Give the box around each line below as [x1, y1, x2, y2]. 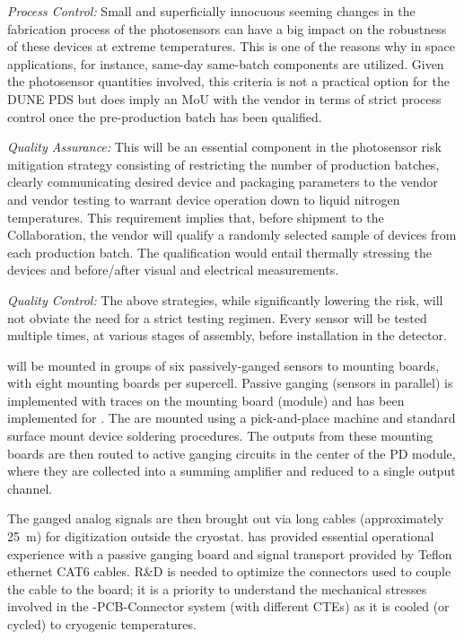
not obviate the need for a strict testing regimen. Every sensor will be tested [7, 308, 427, 327]
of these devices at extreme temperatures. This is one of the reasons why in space [7, 37, 455, 56]
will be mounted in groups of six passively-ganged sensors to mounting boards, [7, 355, 440, 374]
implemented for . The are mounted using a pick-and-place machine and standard [7, 408, 456, 427]
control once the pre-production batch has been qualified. [7, 107, 322, 126]
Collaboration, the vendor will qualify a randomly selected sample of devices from [7, 225, 457, 244]
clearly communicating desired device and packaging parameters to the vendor [7, 172, 438, 191]
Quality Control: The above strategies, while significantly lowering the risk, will [7, 290, 443, 309]
